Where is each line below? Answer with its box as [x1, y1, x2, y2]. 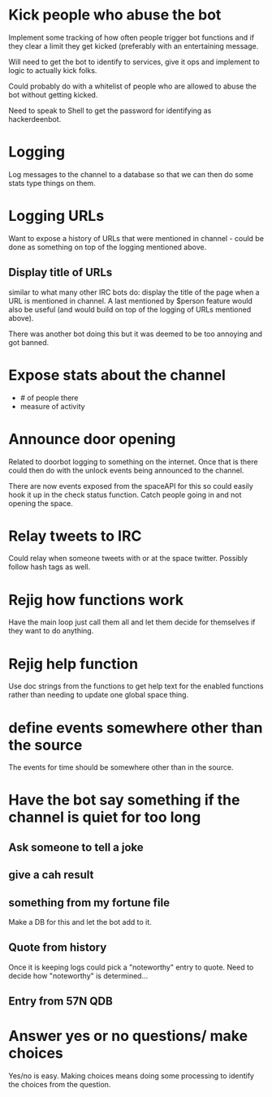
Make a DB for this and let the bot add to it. [8, 918, 152, 927]
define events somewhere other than [8, 719, 263, 736]
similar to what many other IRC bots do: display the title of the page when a [8, 287, 260, 297]
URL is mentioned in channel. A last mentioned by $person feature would [8, 296, 253, 305]
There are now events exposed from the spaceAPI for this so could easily [8, 481, 253, 490]
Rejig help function [8, 654, 139, 673]
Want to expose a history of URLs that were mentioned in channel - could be [8, 233, 264, 243]
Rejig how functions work [8, 590, 184, 609]
